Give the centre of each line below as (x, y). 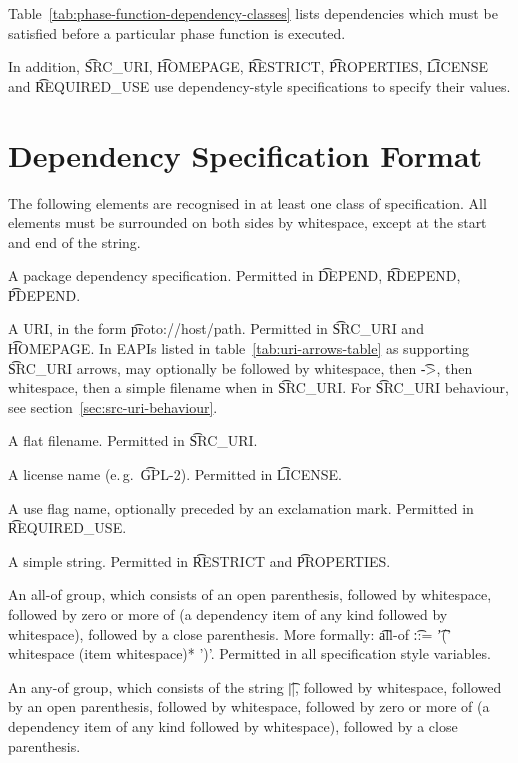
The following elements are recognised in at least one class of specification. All (247, 202)
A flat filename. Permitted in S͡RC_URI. (133, 440)
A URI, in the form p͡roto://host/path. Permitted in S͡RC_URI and (216, 328)
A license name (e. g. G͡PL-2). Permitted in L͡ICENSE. (175, 474)
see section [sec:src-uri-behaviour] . (113, 406)
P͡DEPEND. (44, 294)
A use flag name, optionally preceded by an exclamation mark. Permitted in (241, 507)
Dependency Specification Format (245, 154)
